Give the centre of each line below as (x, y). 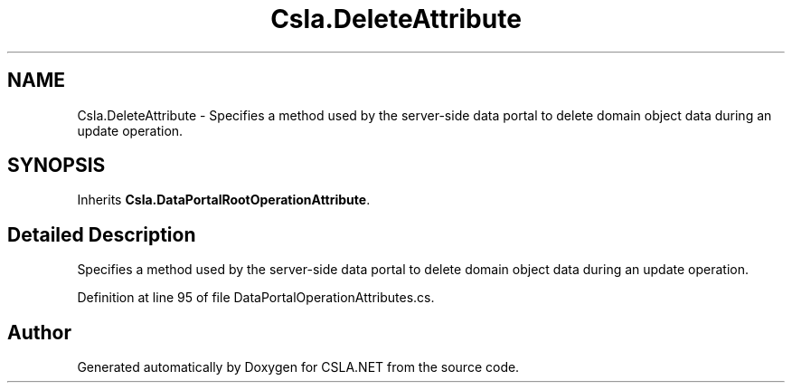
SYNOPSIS (57, 166)
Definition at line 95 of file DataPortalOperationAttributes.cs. (256, 298)
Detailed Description (102, 234)
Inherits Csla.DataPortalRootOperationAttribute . (224, 200)
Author (39, 332)
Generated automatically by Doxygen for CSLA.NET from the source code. (298, 367)
